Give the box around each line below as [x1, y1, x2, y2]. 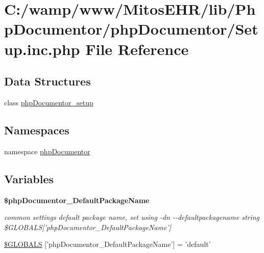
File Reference [85, 38, 189, 59]
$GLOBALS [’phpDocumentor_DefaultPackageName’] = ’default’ [4, 239, 211, 249]
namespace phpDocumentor [4, 146, 90, 156]
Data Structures [4, 73, 91, 89]
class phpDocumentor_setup [4, 97, 93, 107]
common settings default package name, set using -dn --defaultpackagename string [4, 212, 260, 222]
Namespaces [4, 122, 69, 137]
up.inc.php [4, 38, 80, 59]
